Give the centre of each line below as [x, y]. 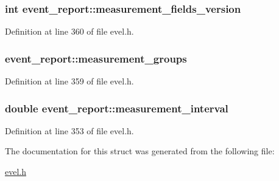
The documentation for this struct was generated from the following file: [140, 151]
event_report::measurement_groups [96, 58]
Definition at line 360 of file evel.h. [69, 31]
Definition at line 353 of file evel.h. [69, 130]
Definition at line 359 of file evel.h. [69, 81]
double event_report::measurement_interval [117, 108]
